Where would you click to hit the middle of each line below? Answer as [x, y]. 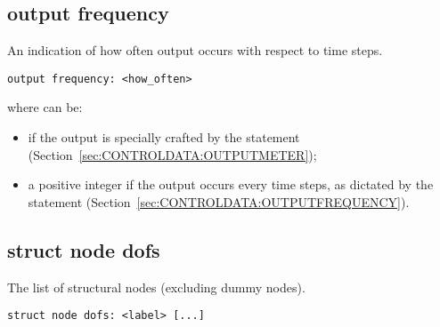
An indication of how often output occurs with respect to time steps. [195, 50]
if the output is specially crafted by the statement [164, 137]
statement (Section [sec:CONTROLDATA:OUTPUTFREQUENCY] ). [219, 201]
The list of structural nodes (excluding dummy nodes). [156, 287]
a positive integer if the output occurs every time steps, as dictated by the [231, 184]
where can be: [45, 107]
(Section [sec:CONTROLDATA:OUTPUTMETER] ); [172, 154]
